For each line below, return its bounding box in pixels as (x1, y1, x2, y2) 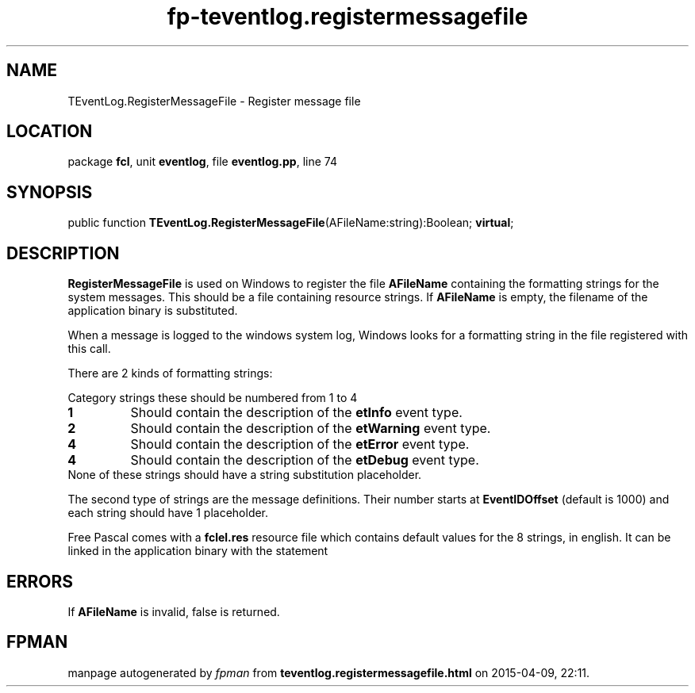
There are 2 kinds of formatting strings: (67, 366, 273, 381)
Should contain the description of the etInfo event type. (130, 404, 463, 421)
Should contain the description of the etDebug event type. (130, 452, 479, 469)
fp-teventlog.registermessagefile (167, 3, 528, 30)
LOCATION (6, 121, 93, 142)
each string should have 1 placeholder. (67, 506, 269, 520)
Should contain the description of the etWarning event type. (130, 420, 491, 437)
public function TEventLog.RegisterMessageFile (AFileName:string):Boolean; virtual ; (67, 216, 514, 230)
